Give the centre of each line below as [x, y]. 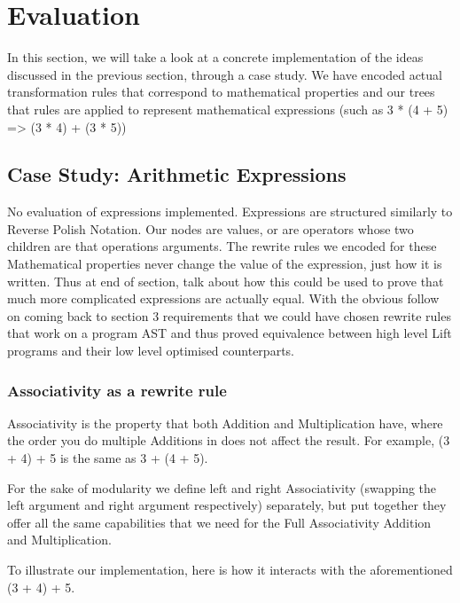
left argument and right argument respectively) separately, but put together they [227, 505]
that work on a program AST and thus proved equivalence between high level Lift [230, 333]
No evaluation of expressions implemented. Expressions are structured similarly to [230, 211]
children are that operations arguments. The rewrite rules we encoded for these [222, 246]
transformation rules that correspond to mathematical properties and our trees [221, 92]
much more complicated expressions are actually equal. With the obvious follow [223, 298]
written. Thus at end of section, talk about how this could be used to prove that [226, 281]
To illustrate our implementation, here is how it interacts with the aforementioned [230, 570]
